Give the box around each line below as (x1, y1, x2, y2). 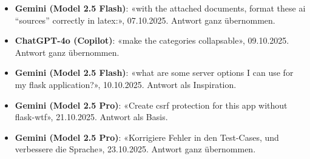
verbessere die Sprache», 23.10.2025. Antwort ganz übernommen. (15, 143, 256, 155)
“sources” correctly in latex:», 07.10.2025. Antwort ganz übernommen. (15, 13, 275, 26)
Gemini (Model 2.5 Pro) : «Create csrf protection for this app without (15, 98, 288, 111)
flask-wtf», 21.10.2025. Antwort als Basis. (15, 110, 168, 123)
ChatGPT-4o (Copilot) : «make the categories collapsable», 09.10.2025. (15, 34, 289, 47)
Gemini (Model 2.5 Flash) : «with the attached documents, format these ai (15, 2, 306, 14)
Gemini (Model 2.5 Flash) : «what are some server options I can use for (15, 66, 294, 79)
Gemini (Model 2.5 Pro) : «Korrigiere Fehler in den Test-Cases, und (15, 130, 279, 143)
